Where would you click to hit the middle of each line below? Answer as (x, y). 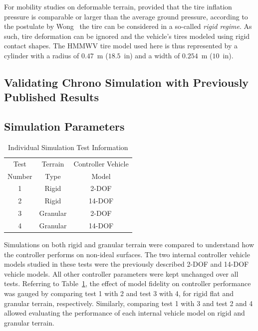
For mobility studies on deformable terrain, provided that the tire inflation (118, 6)
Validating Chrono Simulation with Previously (127, 82)
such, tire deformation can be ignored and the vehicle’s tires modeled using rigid (127, 36)
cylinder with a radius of (42, 55)
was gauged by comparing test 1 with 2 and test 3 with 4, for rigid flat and (119, 293)
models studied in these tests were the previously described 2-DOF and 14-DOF (127, 264)
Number (20, 176)
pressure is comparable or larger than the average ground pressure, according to (126, 16)
